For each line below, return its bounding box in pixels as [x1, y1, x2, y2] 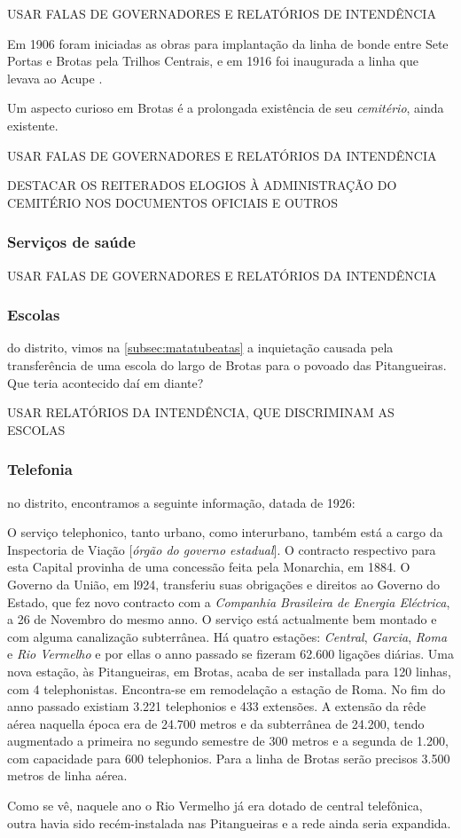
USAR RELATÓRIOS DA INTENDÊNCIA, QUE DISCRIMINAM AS [7, 403, 395, 422]
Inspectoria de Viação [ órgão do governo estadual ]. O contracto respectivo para [7, 540, 436, 558]
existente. [7, 115, 59, 134]
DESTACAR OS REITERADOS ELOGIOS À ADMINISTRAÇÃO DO [7, 176, 397, 194]
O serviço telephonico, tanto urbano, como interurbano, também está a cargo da [7, 523, 443, 542]
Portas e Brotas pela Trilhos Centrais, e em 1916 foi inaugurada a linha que [7, 51, 419, 70]
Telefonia [7, 458, 73, 480]
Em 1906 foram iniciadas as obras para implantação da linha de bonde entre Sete [7, 34, 449, 52]
